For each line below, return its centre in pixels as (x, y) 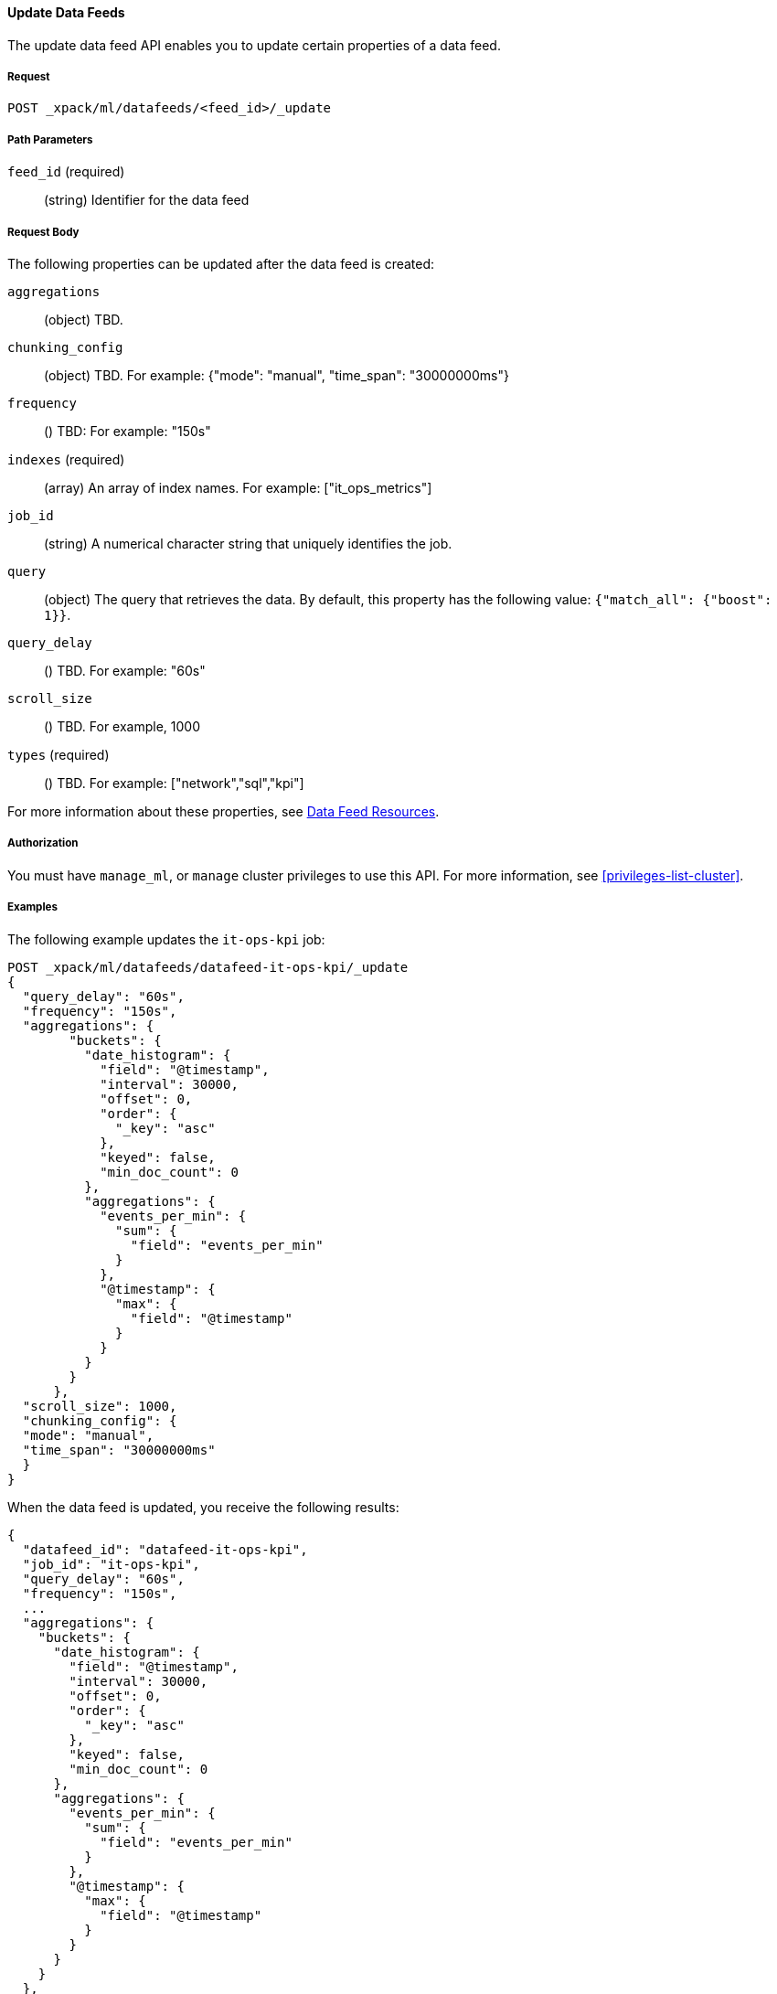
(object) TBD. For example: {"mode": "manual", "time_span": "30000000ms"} (277, 375)
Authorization (43, 843)
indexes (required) (66, 459)
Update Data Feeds (66, 12)
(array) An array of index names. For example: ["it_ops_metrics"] (238, 487)
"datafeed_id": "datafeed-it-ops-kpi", (165, 1549)
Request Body (43, 232)
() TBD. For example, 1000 (122, 726)
